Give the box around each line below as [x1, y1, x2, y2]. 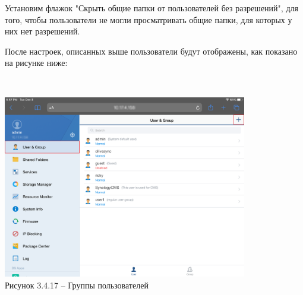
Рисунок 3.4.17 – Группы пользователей [5, 278, 149, 291]
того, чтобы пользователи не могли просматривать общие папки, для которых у [5, 13, 292, 26]
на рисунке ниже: [5, 56, 68, 69]
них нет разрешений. [5, 25, 80, 37]
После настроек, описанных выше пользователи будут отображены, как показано [5, 45, 298, 57]
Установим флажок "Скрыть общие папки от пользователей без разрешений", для [5, 2, 298, 14]
